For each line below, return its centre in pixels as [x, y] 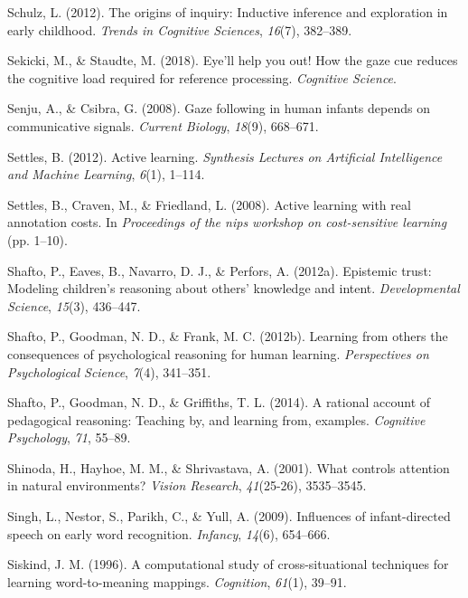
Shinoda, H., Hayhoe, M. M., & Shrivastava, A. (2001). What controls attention [229, 467]
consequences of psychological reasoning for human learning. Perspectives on [218, 353]
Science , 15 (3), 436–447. [74, 305]
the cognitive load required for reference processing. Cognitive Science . [202, 77]
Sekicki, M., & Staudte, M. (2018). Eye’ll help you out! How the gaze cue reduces [233, 60]
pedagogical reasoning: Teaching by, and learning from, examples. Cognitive [216, 419]
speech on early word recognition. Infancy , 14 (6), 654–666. [169, 533]
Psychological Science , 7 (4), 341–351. [109, 371]
